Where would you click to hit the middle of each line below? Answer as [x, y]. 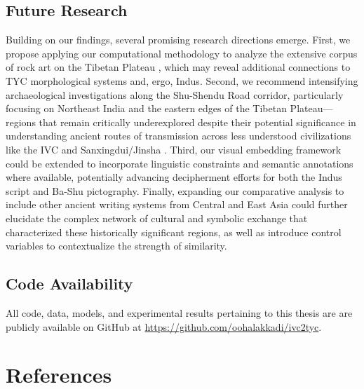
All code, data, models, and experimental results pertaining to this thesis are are [179, 312]
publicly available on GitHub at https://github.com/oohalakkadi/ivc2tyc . [164, 326]
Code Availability [69, 284]
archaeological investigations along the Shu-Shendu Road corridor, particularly [175, 94]
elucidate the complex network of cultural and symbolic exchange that [157, 218]
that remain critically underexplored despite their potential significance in [197, 122]
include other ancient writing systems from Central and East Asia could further [177, 204]
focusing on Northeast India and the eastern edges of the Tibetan [146, 108]
